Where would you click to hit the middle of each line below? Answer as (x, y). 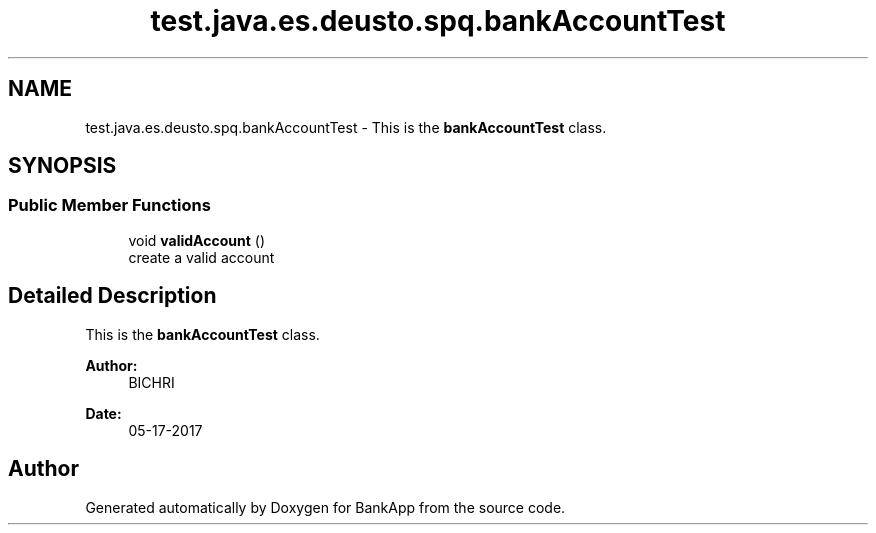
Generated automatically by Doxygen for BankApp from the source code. (325, 507)
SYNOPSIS (62, 166)
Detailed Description (112, 296)
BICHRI (151, 382)
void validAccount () (196, 240)
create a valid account (201, 257)
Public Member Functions (109, 205)
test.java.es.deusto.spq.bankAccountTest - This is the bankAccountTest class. (346, 127)
